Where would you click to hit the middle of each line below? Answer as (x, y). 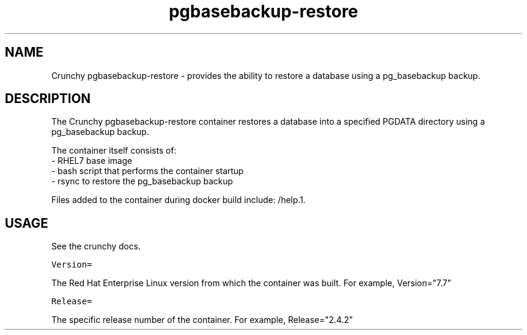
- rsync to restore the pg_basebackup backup (142, 181)
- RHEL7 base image (92, 161)
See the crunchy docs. (96, 246)
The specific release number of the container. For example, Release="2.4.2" (202, 320)
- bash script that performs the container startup (147, 171)
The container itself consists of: (114, 151)
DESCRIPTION (48, 99)
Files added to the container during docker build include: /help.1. (178, 200)
